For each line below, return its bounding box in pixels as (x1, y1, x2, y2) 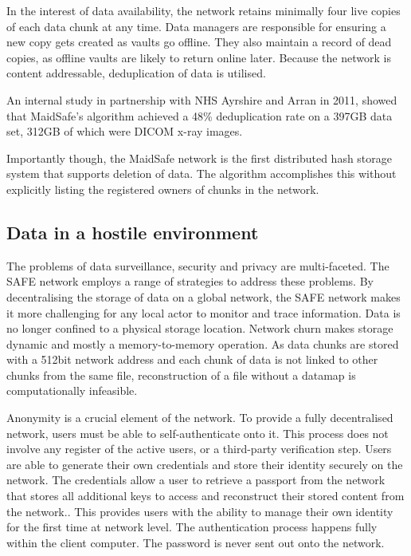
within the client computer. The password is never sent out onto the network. (6, 534, 385, 550)
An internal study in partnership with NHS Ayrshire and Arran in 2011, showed (6, 91, 397, 108)
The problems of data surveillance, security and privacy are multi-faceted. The (6, 257, 389, 274)
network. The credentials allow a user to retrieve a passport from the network (6, 471, 386, 488)
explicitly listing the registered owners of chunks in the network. (6, 180, 319, 197)
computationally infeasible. (6, 382, 138, 399)
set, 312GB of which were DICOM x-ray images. (6, 123, 243, 140)
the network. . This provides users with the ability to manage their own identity (6, 503, 393, 519)
